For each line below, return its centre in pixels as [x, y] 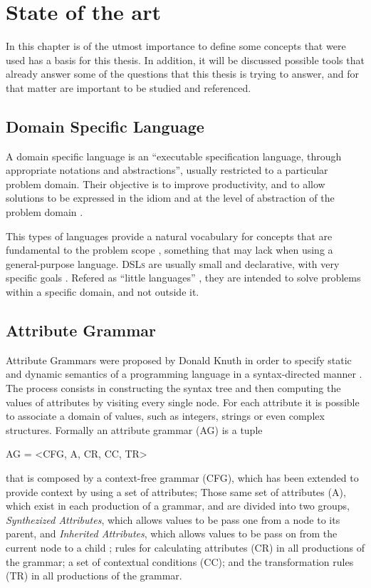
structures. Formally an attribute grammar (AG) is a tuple [134, 429]
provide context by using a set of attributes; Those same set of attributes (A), [176, 491]
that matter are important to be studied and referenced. [129, 87]
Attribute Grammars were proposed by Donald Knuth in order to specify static [179, 360]
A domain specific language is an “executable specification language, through [174, 156]
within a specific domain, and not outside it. [103, 292]
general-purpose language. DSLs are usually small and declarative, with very [173, 263]
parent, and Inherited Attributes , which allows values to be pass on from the [172, 533]
